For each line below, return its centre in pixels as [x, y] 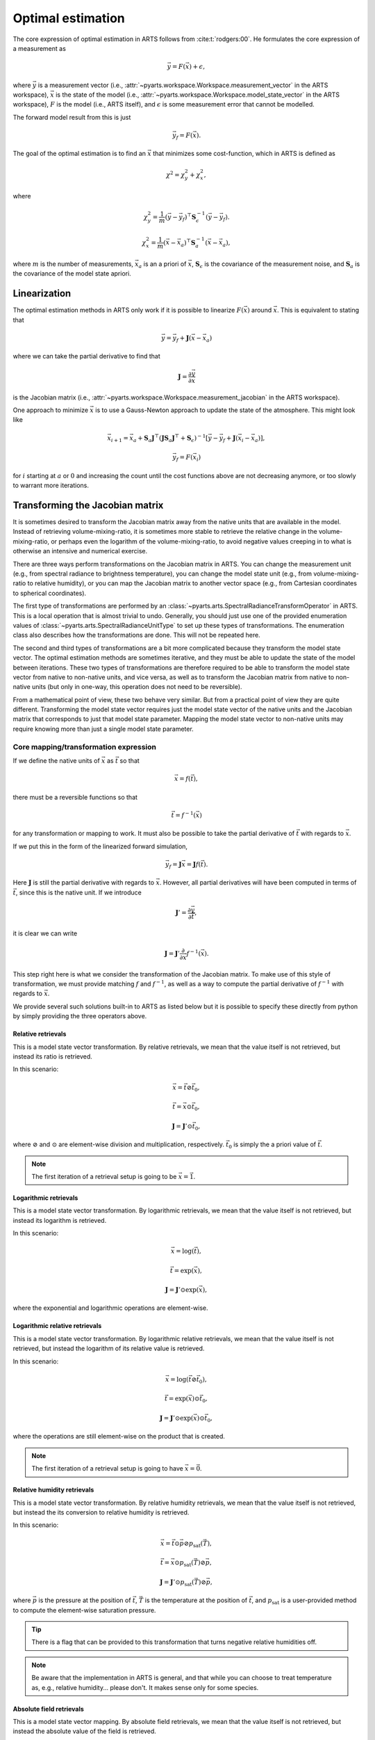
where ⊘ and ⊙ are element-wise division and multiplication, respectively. [119, 1144]
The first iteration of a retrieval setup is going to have [107, 1469]
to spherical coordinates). [50, 593]
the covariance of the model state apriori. [72, 274]
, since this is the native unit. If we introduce [78, 892]
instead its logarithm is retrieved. [60, 1220]
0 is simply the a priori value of [272, 1145]
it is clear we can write [45, 933]
